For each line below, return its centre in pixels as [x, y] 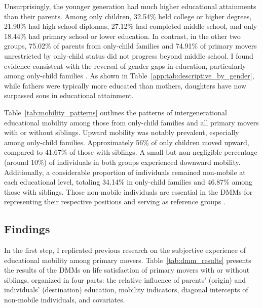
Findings [27, 229]
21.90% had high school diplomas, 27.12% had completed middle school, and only [131, 26]
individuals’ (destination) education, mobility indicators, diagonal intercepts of [126, 290]
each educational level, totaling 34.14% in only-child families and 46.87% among [128, 182]
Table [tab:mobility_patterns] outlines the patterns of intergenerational [116, 112]
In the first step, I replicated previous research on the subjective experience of [125, 250]
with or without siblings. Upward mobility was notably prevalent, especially [122, 132]
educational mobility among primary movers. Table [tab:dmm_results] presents [128, 260]
